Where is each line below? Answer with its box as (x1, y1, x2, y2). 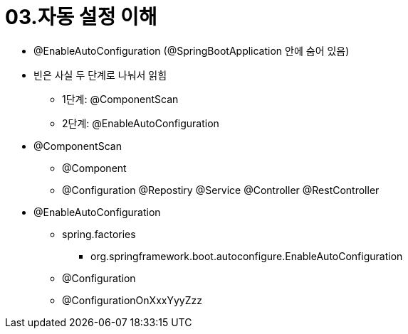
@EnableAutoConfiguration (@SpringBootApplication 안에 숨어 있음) (33, 44, 350, 57)
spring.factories (62, 227, 136, 240)
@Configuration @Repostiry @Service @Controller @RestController (62, 183, 380, 196)
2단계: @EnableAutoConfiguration (62, 117, 219, 129)
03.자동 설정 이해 (5, 5, 157, 29)
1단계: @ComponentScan (62, 92, 179, 105)
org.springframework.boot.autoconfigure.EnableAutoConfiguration (90, 249, 403, 262)
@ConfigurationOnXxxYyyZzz (62, 293, 202, 306)
